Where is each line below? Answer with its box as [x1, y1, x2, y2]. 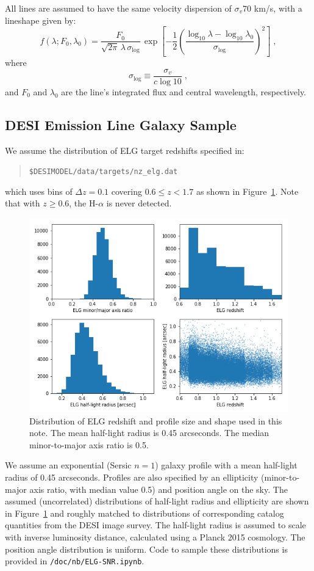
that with [5, 197, 40, 209]
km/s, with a [254, 2, 302, 14]
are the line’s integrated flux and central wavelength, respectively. [61, 85, 307, 98]
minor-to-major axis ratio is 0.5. [29, 438, 149, 451]
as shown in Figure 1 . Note [196, 184, 299, 197]
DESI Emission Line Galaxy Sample [5, 115, 237, 134]
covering [111, 184, 142, 197]
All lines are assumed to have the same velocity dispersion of [5, 2, 232, 14]
